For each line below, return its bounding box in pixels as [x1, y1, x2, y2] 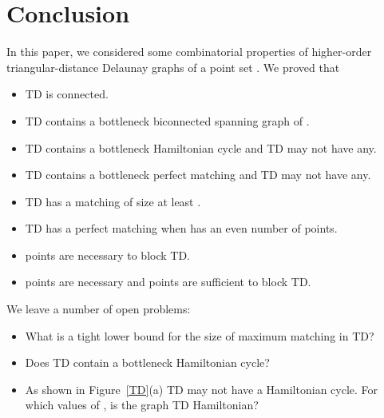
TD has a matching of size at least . [25, 193, 201, 209]
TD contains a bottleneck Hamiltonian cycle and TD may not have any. [25, 139, 377, 156]
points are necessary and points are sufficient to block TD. [25, 273, 311, 290]
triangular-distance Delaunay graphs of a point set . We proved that [6, 58, 340, 75]
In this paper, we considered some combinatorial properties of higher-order [6, 43, 372, 60]
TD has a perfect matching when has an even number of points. [25, 220, 338, 237]
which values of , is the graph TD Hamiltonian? [25, 396, 259, 413]
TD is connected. [25, 86, 109, 102]
